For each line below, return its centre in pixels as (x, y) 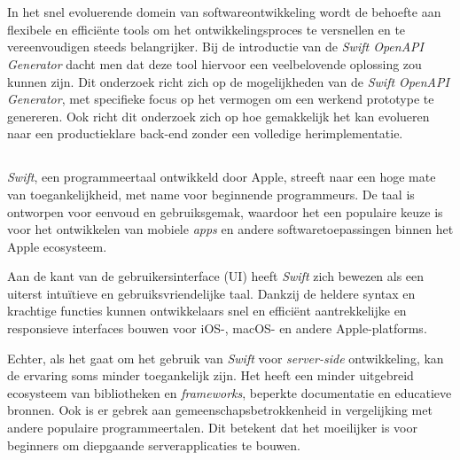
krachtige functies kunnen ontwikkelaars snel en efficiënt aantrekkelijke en (207, 311)
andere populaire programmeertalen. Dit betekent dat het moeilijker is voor (212, 428)
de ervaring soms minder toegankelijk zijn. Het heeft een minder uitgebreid (211, 375)
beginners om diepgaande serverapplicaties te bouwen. (154, 444)
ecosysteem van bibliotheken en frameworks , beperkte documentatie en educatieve (230, 392)
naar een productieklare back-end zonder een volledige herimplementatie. (205, 133)
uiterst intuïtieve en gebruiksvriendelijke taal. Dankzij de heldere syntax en (211, 293)
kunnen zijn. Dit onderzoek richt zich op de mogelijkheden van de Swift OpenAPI (228, 81)
